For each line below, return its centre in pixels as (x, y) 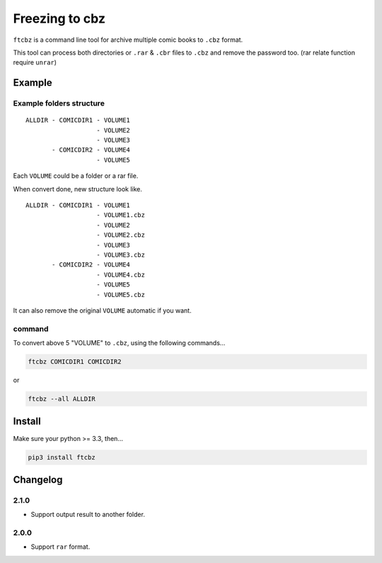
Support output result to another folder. (88, 515)
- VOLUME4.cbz (121, 274)
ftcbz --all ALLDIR (62, 399)
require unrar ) (35, 62)
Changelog (38, 480)
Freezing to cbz (59, 18)
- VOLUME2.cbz (121, 235)
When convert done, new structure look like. (78, 189)
